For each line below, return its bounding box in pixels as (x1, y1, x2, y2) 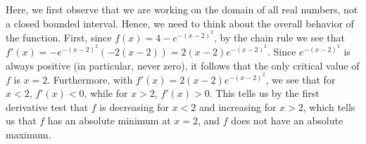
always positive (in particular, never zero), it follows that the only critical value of (6, 58, 360, 72)
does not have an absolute (231, 113, 343, 128)
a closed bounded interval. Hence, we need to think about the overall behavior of (6, 15, 354, 30)
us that (6, 113, 37, 128)
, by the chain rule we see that (214, 30, 345, 44)
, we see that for (265, 72, 336, 86)
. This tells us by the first (209, 86, 320, 100)
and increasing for (198, 99, 277, 114)
